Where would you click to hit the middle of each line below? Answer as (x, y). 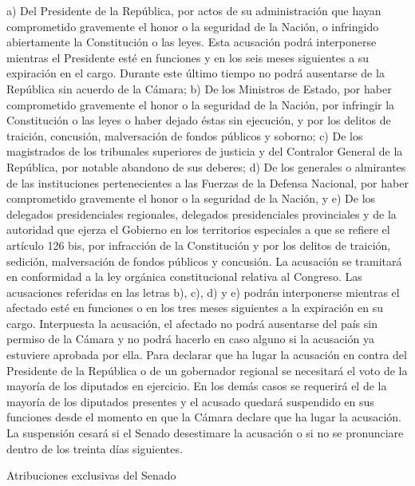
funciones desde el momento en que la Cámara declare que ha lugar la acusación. (204, 417)
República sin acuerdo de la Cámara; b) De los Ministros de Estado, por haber (199, 88)
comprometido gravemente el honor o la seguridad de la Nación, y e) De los (191, 198)
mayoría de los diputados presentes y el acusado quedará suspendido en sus (190, 401)
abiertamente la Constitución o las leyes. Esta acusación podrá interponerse (192, 42)
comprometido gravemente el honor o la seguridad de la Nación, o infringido (193, 26)
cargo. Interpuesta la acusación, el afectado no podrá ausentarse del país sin (192, 323)
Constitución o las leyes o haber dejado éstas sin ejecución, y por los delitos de (199, 120)
